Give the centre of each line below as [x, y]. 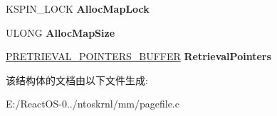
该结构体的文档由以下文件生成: [77, 80]
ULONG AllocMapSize [61, 32]
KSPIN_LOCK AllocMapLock [78, 8]
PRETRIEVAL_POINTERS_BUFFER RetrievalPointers [138, 56]
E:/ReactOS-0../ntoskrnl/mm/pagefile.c [93, 104]
